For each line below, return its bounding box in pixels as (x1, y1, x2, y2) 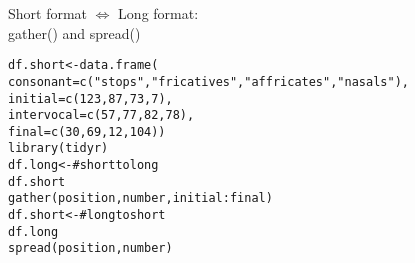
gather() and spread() (8, 22, 141, 43)
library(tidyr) (8, 141, 109, 156)
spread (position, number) (8, 241, 173, 256)
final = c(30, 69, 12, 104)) (8, 124, 166, 139)
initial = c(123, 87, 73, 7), (8, 91, 173, 106)
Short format (8, 3, 88, 23)
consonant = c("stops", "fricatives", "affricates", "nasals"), (8, 74, 409, 89)
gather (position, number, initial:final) (8, 191, 273, 206)
